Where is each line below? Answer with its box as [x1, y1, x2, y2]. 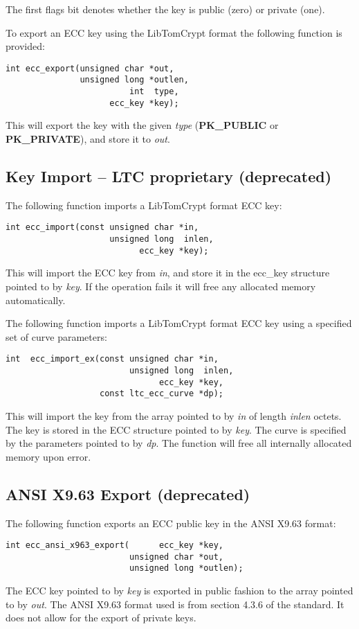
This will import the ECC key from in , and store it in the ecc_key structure [6, 265, 330, 280]
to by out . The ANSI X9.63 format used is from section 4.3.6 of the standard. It [6, 596, 344, 611]
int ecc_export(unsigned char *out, [6, 63, 174, 73]
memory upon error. [6, 449, 91, 463]
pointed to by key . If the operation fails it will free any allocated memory [6, 278, 316, 293]
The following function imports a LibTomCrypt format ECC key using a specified [6, 316, 352, 330]
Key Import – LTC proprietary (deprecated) [6, 165, 332, 186]
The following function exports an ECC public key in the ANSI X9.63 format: [6, 515, 336, 530]
